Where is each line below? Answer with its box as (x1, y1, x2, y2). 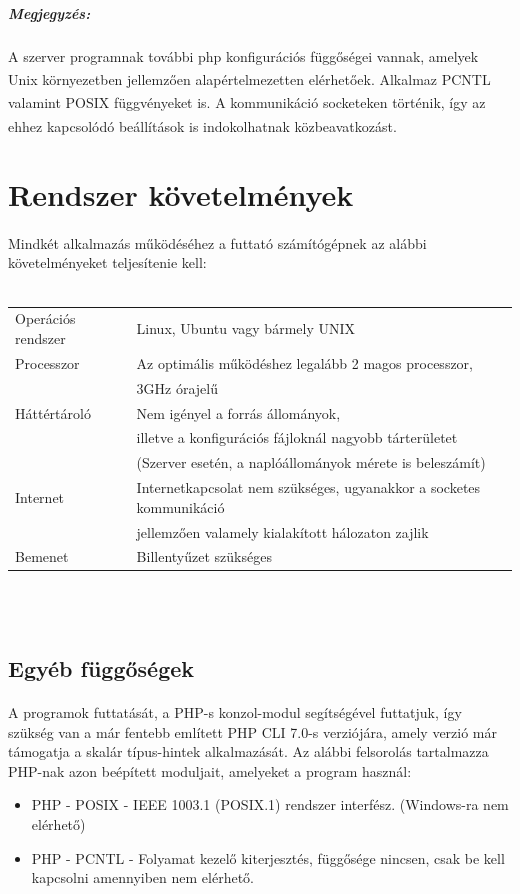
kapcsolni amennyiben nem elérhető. (31, 867, 254, 888)
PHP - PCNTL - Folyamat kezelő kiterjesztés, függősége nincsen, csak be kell (31, 847, 505, 868)
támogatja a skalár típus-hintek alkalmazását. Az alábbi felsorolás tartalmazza (8, 741, 489, 762)
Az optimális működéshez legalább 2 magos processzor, (136, 352, 473, 373)
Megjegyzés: (8, 2, 91, 23)
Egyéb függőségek (8, 653, 195, 684)
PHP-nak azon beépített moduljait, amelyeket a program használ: (8, 760, 412, 781)
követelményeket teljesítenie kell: (8, 252, 207, 273)
